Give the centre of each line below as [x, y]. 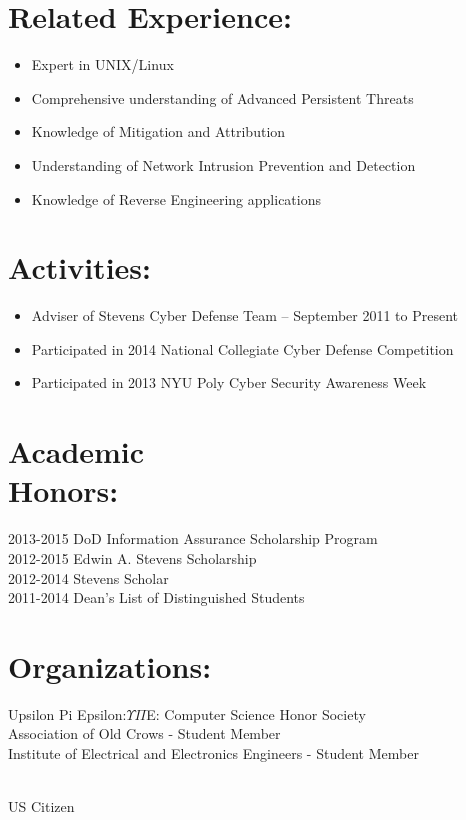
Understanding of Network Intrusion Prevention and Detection [223, 164]
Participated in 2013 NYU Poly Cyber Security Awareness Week [229, 382]
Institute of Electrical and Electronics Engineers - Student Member [213, 753]
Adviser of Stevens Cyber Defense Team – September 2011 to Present [245, 315]
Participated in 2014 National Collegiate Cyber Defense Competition [242, 348]
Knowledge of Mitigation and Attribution [158, 131]
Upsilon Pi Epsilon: [67, 713]
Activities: [79, 267]
